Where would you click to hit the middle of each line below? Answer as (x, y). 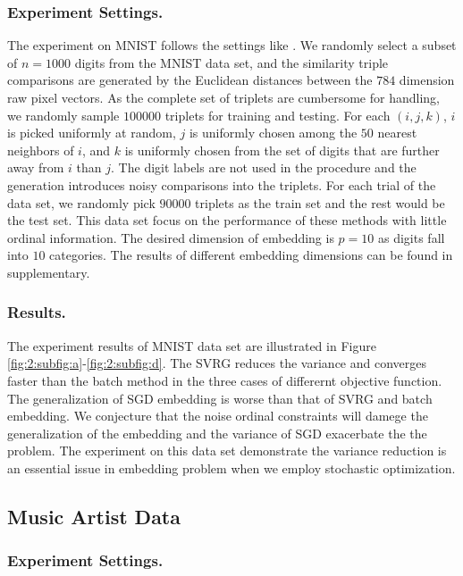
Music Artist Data (94, 516)
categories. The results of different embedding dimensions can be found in (251, 255)
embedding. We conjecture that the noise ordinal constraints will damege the (218, 416)
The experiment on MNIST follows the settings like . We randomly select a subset (232, 45)
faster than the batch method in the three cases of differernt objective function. (225, 380)
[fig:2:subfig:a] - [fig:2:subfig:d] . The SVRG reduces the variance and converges (217, 363)
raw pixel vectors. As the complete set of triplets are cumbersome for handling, (223, 97)
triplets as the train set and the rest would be (320, 202)
